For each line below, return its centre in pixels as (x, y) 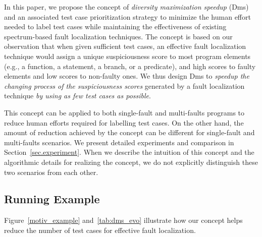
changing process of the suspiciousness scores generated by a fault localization (124, 85)
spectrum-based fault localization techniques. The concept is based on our (118, 36)
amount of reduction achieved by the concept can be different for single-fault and (129, 132)
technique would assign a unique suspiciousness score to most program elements (127, 56)
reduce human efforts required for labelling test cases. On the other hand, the (124, 122)
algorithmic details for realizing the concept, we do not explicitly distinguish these (131, 162)
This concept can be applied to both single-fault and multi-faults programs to (124, 112)
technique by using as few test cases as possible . (77, 96)
